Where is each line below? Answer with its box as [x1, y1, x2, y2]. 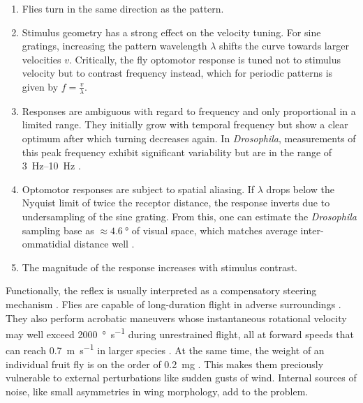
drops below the [266, 181, 334, 196]
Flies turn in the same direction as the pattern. [22, 1, 224, 15]
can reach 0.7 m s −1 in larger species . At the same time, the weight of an [6, 341, 325, 358]
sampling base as [22, 222, 94, 237]
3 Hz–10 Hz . [22, 158, 81, 173]
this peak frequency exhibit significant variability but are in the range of [22, 144, 332, 159]
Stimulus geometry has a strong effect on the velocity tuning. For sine [22, 24, 321, 39]
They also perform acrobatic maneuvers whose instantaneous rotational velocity [6, 310, 347, 325]
